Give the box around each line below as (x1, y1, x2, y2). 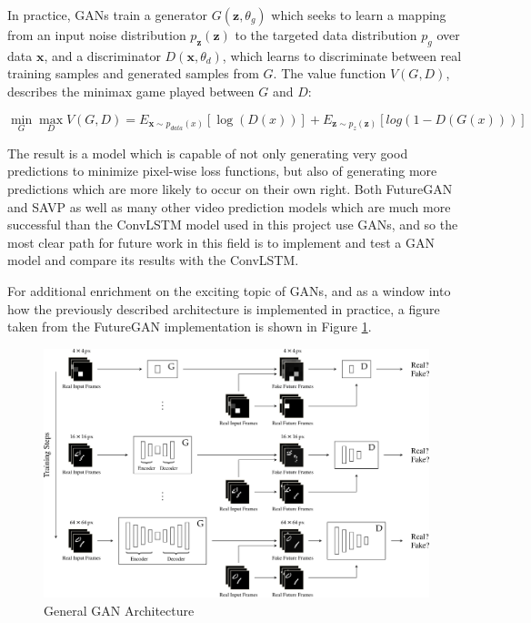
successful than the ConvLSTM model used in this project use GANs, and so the (7, 215, 458, 234)
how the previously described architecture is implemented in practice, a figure (7, 299, 440, 318)
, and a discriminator (44, 46, 161, 65)
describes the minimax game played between (7, 81, 255, 100)
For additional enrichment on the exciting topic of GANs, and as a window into (7, 281, 451, 300)
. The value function (273, 64, 386, 83)
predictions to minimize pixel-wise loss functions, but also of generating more (7, 161, 437, 180)
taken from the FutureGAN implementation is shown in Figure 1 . (7, 317, 372, 336)
